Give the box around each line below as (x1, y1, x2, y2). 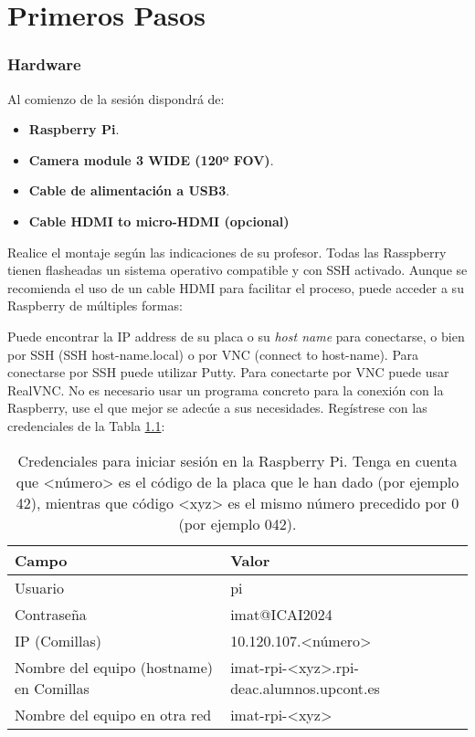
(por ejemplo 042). (178, 512, 297, 534)
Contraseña (15, 603, 87, 625)
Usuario (15, 576, 64, 598)
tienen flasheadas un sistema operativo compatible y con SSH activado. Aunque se (7, 260, 468, 279)
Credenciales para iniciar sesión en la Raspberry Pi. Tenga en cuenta (17, 449, 458, 471)
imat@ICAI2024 (230, 603, 332, 625)
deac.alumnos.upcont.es (230, 677, 380, 699)
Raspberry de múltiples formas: (7, 296, 183, 315)
